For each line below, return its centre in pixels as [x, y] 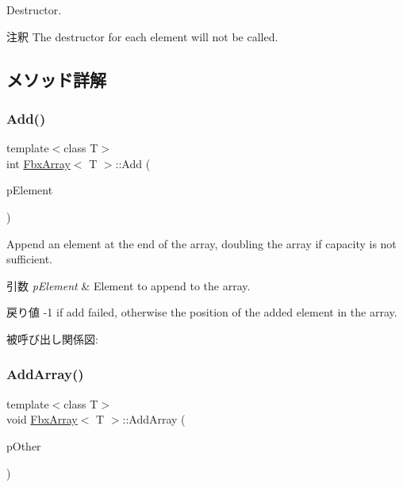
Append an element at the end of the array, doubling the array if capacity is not [201, 243]
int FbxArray [38, 163]
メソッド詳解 [56, 79]
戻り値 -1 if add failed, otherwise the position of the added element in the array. [202, 312]
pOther [24, 445]
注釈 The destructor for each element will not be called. [142, 36]
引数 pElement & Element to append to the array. [129, 285]
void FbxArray [42, 419]
